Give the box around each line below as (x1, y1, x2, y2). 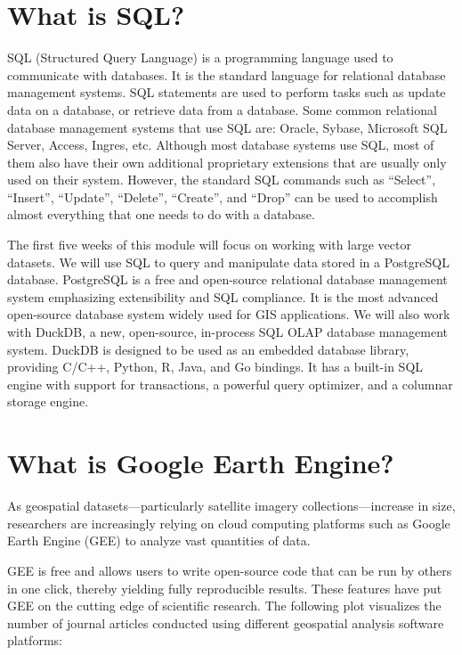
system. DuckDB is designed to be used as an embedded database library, (7, 340, 409, 358)
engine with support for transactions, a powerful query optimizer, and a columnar (7, 374, 453, 393)
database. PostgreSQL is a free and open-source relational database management (7, 270, 448, 289)
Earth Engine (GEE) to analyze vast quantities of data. (7, 531, 311, 550)
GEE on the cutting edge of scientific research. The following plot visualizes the (7, 596, 442, 615)
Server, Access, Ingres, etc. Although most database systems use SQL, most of (7, 135, 434, 154)
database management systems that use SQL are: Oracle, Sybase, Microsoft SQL (7, 118, 448, 136)
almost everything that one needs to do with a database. (7, 205, 315, 224)
